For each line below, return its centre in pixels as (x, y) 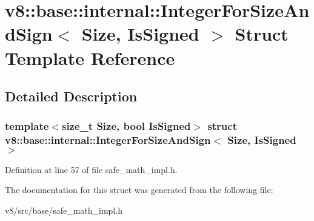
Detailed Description (71, 96)
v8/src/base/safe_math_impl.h (64, 210)
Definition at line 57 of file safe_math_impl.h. (91, 169)
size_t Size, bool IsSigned (126, 126)
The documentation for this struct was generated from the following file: (139, 190)
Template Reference (90, 57)
